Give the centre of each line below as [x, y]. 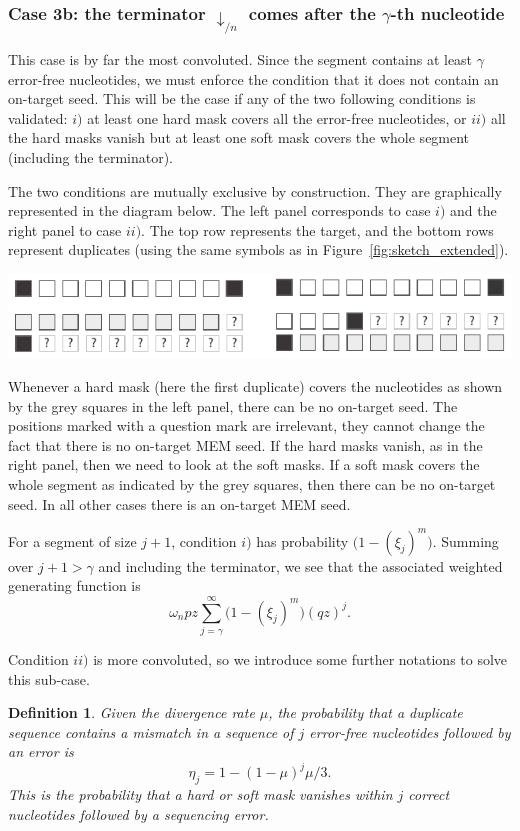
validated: [38, 117]
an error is [41, 751]
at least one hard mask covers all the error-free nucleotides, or [277, 117]
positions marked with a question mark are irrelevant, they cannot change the [246, 425]
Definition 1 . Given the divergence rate [131, 712]
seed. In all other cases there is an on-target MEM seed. [179, 503]
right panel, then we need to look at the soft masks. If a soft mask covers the [244, 464]
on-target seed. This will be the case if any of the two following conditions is [242, 98]
